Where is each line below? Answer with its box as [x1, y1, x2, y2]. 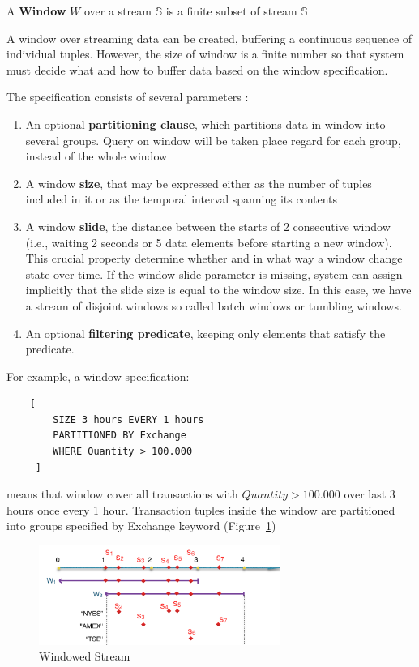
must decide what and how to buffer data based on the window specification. [6, 61, 388, 78]
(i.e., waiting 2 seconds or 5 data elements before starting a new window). [25, 233, 392, 250]
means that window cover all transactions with [6, 485, 238, 502]
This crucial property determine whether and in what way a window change [25, 250, 403, 267]
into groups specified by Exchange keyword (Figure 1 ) [6, 517, 276, 534]
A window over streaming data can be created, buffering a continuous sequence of [6, 29, 413, 46]
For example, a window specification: [6, 367, 190, 384]
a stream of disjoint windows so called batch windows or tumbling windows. [25, 297, 402, 314]
